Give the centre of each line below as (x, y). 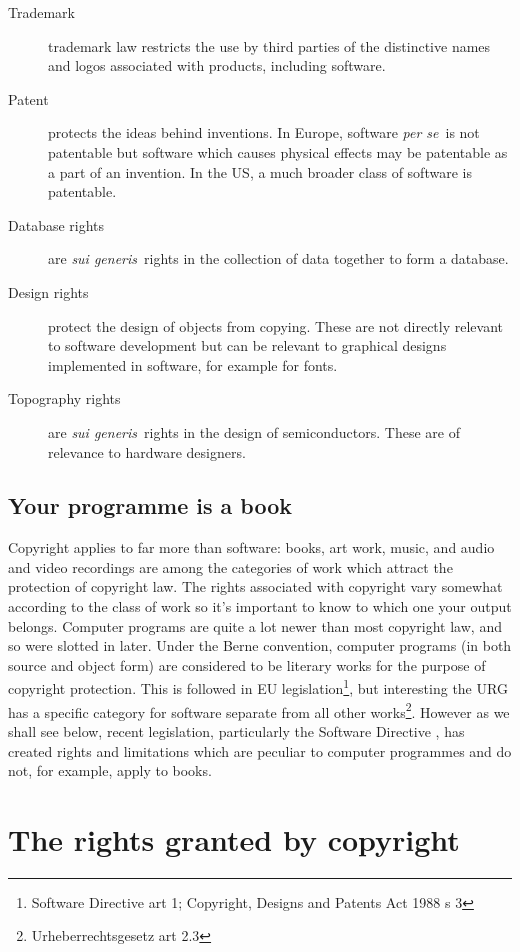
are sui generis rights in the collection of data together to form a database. (278, 258)
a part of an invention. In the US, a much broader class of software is (260, 171)
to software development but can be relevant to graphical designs (247, 345)
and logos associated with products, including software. (217, 65)
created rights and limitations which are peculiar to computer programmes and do (260, 750)
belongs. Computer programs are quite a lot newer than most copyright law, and (255, 625)
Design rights (48, 291)
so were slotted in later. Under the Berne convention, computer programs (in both (260, 645)
